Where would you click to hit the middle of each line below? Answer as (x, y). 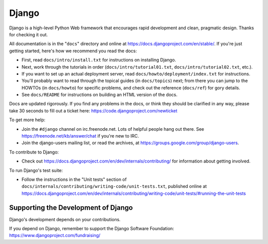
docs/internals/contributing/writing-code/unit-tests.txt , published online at (114, 186)
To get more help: (27, 120)
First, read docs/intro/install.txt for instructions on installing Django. (99, 60)
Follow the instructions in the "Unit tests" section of (74, 179)
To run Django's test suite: (36, 170)
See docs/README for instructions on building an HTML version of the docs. (100, 95)
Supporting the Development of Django (71, 207)
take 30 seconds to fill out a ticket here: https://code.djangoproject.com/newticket (93, 111)
